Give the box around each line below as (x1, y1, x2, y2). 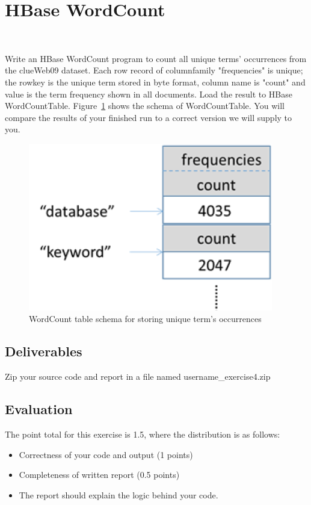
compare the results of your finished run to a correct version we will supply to (5, 111, 292, 123)
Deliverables (5, 342, 82, 361)
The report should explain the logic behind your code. (19, 488, 218, 501)
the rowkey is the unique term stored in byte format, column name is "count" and (5, 75, 306, 88)
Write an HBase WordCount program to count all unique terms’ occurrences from (5, 52, 307, 64)
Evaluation (5, 400, 73, 418)
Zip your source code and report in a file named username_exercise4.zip (5, 370, 271, 383)
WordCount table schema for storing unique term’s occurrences (29, 312, 262, 325)
